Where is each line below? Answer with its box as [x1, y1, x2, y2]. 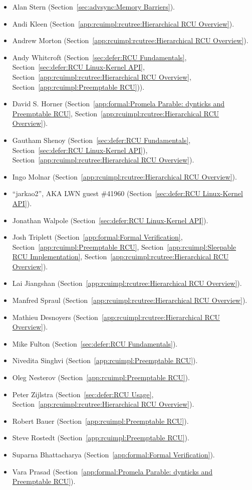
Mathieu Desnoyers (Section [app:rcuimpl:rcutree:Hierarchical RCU [12, 311, 220, 322]
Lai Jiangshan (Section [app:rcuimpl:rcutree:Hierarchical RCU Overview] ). [12, 278, 242, 288]
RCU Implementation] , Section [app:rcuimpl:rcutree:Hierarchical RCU [12, 251, 229, 262]
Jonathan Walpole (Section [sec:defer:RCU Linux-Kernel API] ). [12, 215, 208, 225]
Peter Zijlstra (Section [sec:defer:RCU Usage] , [12, 389, 154, 399]
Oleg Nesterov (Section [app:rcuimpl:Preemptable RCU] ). [12, 372, 190, 383]
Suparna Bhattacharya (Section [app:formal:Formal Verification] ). [12, 449, 215, 459]
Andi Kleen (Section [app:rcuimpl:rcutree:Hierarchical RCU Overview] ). [12, 18, 234, 29]
